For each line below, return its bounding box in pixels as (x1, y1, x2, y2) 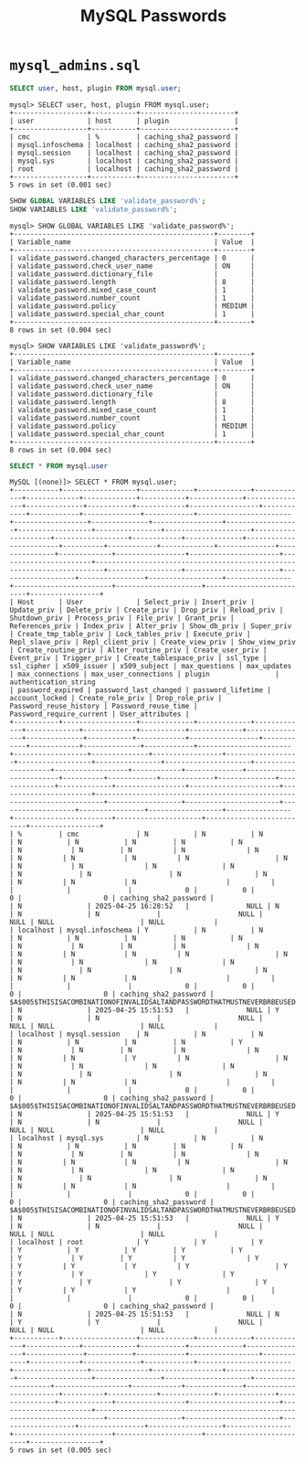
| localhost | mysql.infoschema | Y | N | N (9, 925, 263, 935)
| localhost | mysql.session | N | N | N (9, 1030, 263, 1039)
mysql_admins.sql (9, 57, 142, 74)
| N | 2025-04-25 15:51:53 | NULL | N (9, 1309, 280, 1319)
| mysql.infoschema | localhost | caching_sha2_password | (9, 140, 239, 149)
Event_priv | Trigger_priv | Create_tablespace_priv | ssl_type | (9, 654, 268, 663)
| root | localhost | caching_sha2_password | (9, 164, 239, 174)
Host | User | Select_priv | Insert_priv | (17, 598, 256, 607)
